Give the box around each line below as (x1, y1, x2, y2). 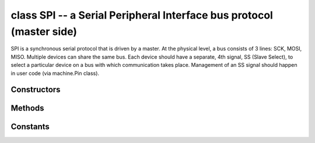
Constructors (10, 85, 61, 95)
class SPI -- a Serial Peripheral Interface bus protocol (10, 9, 274, 22)
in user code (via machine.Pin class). (10, 70, 99, 77)
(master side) (10, 25, 78, 38)
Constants (10, 122, 50, 132)
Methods (10, 103, 44, 113)
